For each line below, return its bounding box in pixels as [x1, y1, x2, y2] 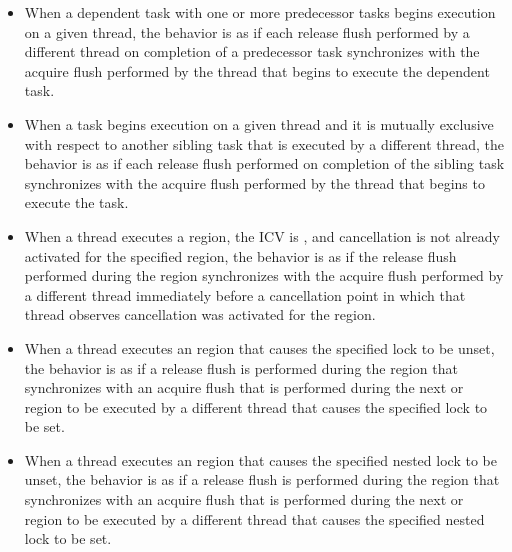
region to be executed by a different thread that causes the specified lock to [24, 396, 488, 417]
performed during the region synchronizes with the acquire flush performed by [24, 265, 504, 286]
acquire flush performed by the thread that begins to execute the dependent [24, 60, 490, 81]
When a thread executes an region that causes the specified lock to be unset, [24, 337, 495, 358]
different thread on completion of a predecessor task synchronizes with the [24, 41, 480, 62]
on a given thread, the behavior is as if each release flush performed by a [24, 21, 470, 42]
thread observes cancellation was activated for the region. [24, 304, 376, 325]
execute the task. [24, 192, 129, 213]
